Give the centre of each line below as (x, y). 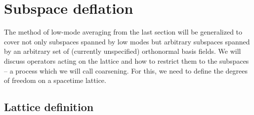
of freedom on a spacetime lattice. (55, 80)
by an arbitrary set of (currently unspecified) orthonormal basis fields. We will (123, 51)
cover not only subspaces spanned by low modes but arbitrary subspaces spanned (127, 41)
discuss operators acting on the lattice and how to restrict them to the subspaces (127, 60)
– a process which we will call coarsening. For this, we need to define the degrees (126, 70)
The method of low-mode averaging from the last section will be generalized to (123, 32)
